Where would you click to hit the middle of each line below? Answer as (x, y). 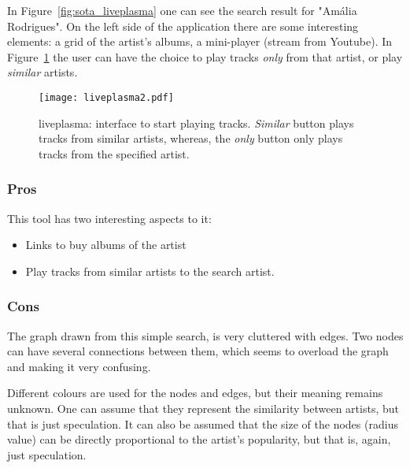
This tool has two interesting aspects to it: (109, 218)
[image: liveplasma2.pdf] (106, 97)
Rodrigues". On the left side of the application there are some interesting (183, 26)
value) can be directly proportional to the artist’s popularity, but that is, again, (199, 439)
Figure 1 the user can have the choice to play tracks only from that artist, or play (205, 56)
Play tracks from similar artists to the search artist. (150, 271)
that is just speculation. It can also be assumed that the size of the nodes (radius (203, 423)
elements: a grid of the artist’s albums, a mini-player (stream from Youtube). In (200, 41)
